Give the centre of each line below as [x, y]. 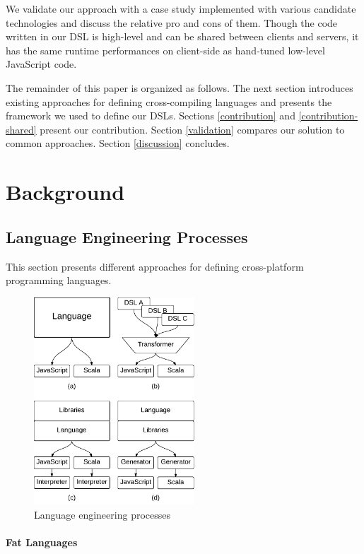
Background [65, 192]
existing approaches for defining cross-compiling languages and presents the [169, 101]
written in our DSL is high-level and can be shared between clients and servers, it [182, 36]
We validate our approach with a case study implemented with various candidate [181, 8]
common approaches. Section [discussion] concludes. [118, 143]
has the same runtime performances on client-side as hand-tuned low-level [165, 50]
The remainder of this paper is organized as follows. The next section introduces [180, 87]
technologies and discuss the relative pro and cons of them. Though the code [172, 22]
